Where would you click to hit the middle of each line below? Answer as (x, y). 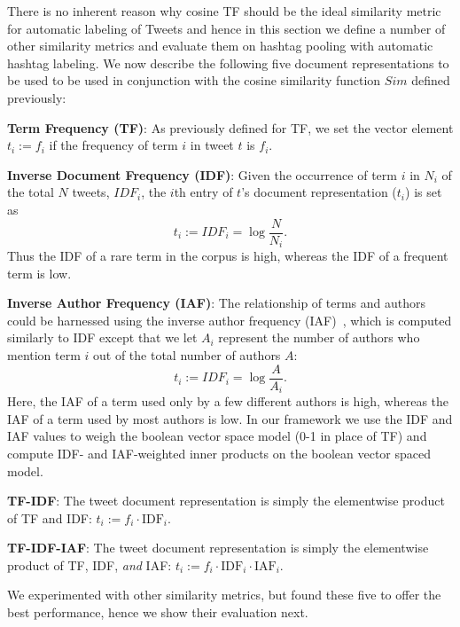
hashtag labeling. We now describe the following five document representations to (228, 63)
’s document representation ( (319, 192)
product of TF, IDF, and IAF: (90, 564)
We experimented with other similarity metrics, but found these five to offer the (224, 595)
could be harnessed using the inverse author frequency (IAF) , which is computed (230, 320)
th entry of (203, 192)
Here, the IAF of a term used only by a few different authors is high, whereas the (228, 401)
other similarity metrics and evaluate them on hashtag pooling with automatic (220, 46)
